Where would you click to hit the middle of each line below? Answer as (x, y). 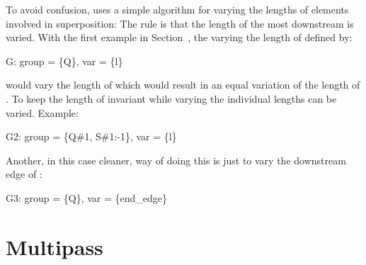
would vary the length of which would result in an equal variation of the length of (183, 85)
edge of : (24, 174)
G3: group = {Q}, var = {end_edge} (87, 197)
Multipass (55, 246)
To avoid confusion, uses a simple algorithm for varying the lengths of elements (177, 9)
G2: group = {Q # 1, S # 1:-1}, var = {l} (91, 136)
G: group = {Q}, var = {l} (64, 61)
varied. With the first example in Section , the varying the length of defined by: (179, 37)
